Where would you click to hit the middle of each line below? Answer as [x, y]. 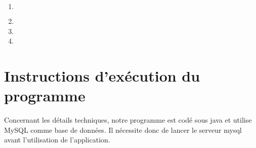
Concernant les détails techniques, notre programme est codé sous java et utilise [128, 120]
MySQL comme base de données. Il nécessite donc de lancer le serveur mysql [123, 129]
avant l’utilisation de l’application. [57, 140]
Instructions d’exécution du [102, 75]
